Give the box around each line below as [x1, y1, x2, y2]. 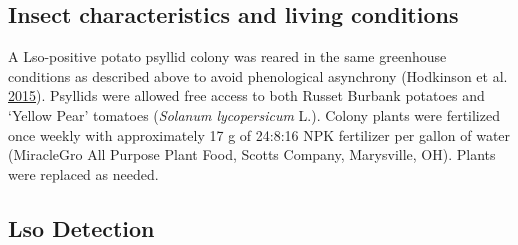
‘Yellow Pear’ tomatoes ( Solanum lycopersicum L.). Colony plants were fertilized [8, 104, 500, 125]
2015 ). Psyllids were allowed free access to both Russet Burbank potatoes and [8, 85, 485, 106]
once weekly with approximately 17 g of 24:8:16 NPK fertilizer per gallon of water [8, 124, 511, 145]
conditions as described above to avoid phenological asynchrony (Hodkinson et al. [8, 65, 508, 86]
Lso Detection [8, 212, 155, 243]
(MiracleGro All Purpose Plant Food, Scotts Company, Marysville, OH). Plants [8, 144, 496, 165]
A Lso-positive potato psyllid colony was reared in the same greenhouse [8, 46, 447, 67]
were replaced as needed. [8, 163, 159, 184]
